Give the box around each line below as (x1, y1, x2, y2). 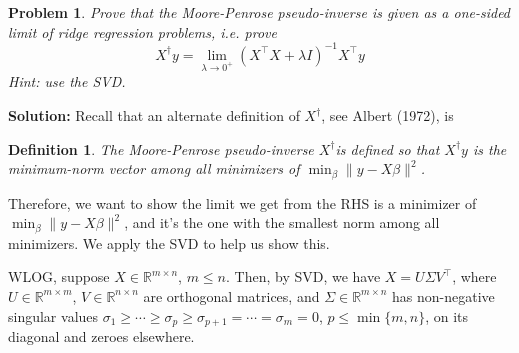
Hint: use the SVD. (8, 71, 126, 92)
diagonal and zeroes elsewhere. (8, 325, 195, 346)
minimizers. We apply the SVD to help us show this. (8, 232, 330, 253)
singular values (8, 305, 99, 326)
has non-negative (391, 285, 495, 306)
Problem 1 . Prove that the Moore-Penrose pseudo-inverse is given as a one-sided (8, 2, 511, 22)
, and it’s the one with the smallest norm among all (124, 212, 440, 233)
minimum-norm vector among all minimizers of (8, 158, 300, 179)
